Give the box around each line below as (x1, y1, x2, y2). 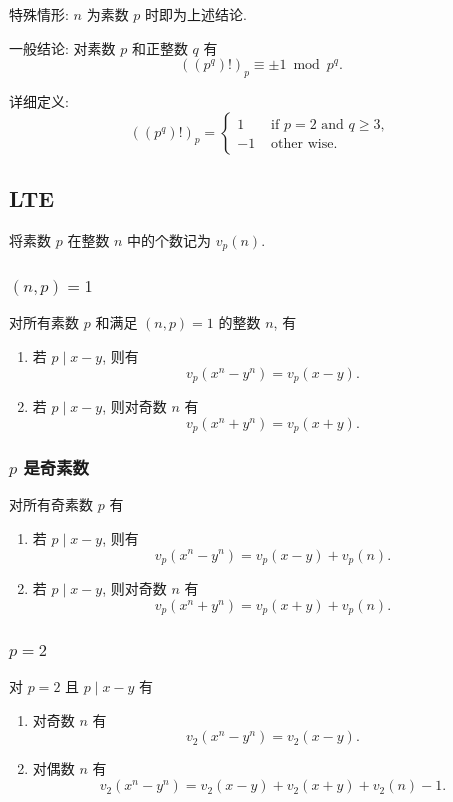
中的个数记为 (127, 229, 212, 250)
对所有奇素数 (9, 494, 93, 515)
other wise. (271, 136, 338, 151)
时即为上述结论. (145, 4, 247, 24)
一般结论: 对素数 (9, 37, 116, 58)
